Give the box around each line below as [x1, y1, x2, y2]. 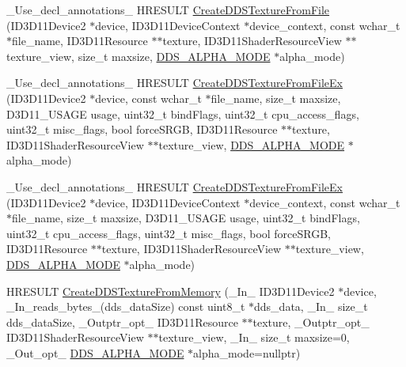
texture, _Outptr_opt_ [252, 313, 370, 330]
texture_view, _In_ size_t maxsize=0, [158, 329, 350, 346]
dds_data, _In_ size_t [254, 298, 368, 315]
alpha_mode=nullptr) [193, 344, 301, 361]
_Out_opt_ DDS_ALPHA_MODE [6, 344, 184, 361]
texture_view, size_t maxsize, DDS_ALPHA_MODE [6, 47, 271, 64]
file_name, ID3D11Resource [12, 32, 148, 49]
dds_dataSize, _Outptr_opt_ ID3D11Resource [6, 313, 238, 330]
